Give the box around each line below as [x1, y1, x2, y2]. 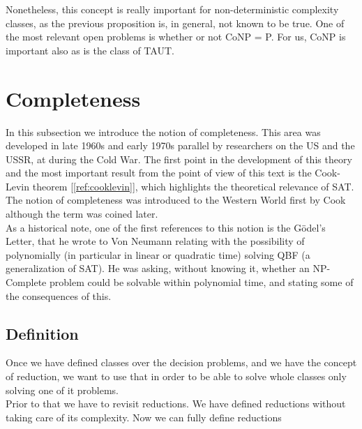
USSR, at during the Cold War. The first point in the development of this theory [6, 151, 352, 166]
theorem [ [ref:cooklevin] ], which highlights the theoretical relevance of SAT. [32, 179, 354, 193]
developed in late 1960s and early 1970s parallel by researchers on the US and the [6, 138, 355, 153]
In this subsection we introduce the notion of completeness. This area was [6, 124, 321, 139]
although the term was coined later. [6, 206, 158, 221]
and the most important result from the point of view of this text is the [6, 165, 312, 180]
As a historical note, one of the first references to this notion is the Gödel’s [6, 220, 326, 234]
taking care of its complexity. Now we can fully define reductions [6, 409, 282, 424]
